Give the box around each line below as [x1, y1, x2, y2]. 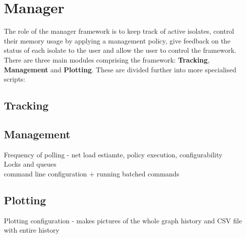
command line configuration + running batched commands [4, 168, 179, 178]
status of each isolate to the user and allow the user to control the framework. [4, 45, 236, 55]
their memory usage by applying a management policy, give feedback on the [4, 35, 230, 45]
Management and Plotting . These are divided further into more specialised [4, 64, 236, 74]
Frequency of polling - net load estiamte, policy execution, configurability [4, 149, 223, 159]
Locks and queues [4, 159, 57, 169]
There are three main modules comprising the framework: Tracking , [4, 54, 210, 65]
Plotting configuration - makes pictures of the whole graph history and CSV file [4, 215, 242, 225]
